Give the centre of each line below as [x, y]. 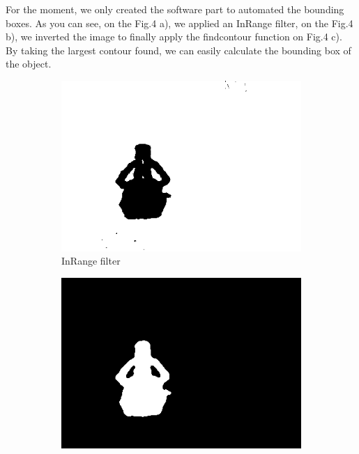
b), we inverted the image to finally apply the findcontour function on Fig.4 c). [174, 37]
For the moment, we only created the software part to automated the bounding [175, 9]
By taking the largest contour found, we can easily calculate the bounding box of [178, 50]
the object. [29, 64]
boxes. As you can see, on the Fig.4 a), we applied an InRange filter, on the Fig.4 [179, 23]
